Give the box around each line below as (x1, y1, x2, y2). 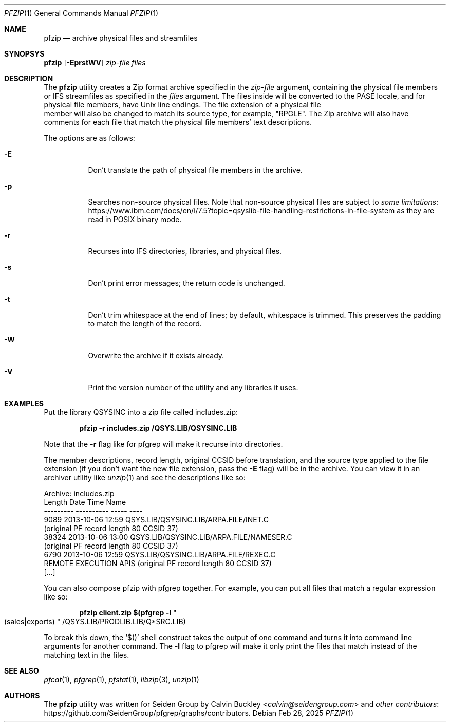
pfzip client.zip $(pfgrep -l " (79, 608, 177, 617)
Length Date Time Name (44, 498, 126, 506)
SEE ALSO (4, 666, 39, 675)
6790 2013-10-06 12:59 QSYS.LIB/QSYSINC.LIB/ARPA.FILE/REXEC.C (44, 550, 276, 559)
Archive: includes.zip (44, 489, 115, 498)
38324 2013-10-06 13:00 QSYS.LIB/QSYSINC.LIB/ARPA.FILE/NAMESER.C (44, 533, 292, 541)
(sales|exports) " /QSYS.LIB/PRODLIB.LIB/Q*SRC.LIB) (4, 617, 186, 626)
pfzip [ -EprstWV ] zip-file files (44, 58, 146, 67)
